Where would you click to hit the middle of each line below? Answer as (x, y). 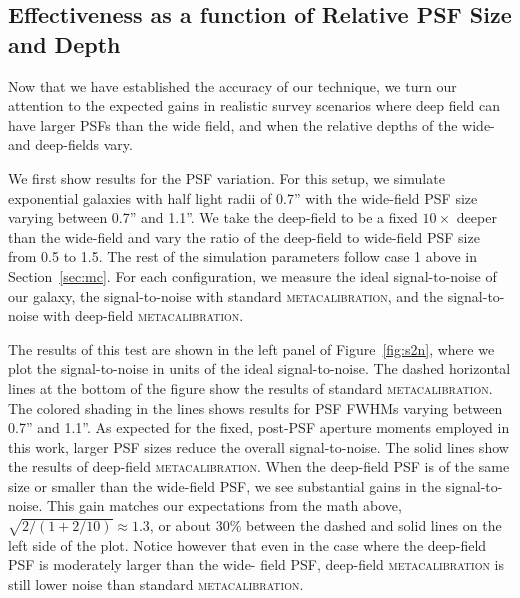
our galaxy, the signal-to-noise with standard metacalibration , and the (226, 295)
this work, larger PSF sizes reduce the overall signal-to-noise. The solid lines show (258, 446)
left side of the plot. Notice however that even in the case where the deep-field (247, 544)
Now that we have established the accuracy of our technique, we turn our (232, 85)
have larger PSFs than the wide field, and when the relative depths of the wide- (251, 124)
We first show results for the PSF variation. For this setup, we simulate (226, 177)
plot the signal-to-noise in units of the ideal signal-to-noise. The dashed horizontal (259, 368)
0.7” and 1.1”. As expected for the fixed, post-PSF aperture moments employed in (259, 427)
